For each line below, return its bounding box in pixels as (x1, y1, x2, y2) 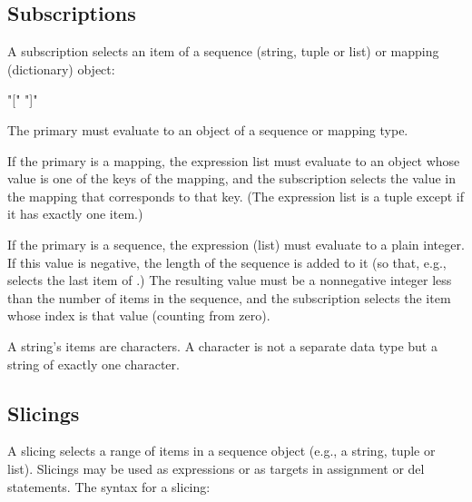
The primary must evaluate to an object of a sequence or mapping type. (7, 120, 408, 139)
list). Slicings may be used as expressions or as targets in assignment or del (7, 458, 425, 477)
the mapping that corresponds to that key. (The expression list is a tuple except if (7, 186, 465, 205)
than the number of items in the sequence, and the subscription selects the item (7, 288, 451, 307)
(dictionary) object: (7, 59, 115, 78)
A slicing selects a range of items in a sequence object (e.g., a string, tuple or (7, 441, 436, 460)
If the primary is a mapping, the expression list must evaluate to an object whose (7, 151, 460, 170)
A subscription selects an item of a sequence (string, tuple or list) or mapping (7, 42, 439, 61)
